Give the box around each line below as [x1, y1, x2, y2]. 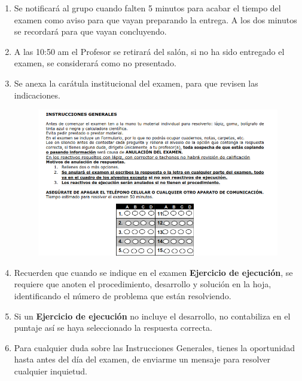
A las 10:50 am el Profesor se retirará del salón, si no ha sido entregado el [14, 45, 285, 57]
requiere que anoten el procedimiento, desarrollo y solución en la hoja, [14, 278, 272, 290]
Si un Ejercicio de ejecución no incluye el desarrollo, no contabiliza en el [14, 309, 291, 322]
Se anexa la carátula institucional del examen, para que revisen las [14, 76, 258, 89]
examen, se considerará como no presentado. [14, 57, 176, 69]
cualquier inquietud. [14, 365, 87, 377]
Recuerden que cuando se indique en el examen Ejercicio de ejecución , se [14, 266, 293, 278]
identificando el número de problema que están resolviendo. [14, 290, 231, 302]
